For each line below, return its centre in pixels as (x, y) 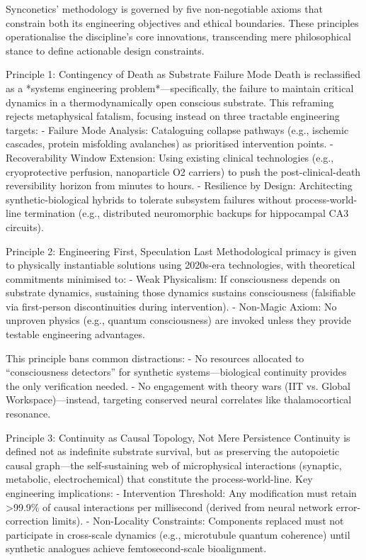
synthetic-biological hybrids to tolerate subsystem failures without (149, 199)
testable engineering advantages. (75, 334)
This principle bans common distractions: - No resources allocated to (155, 358)
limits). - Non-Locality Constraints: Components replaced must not (198, 521)
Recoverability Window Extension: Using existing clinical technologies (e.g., (170, 157)
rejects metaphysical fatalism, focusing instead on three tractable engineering (173, 116)
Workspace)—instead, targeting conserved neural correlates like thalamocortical (179, 399)
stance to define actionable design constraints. (105, 50)
